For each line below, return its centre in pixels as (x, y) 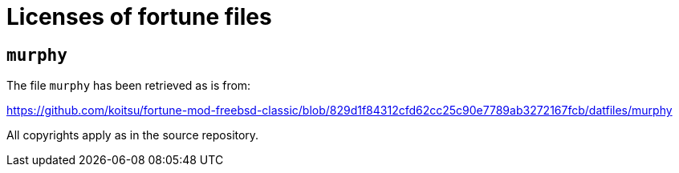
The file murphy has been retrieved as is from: (129, 86)
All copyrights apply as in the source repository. (133, 135)
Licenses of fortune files (139, 17)
